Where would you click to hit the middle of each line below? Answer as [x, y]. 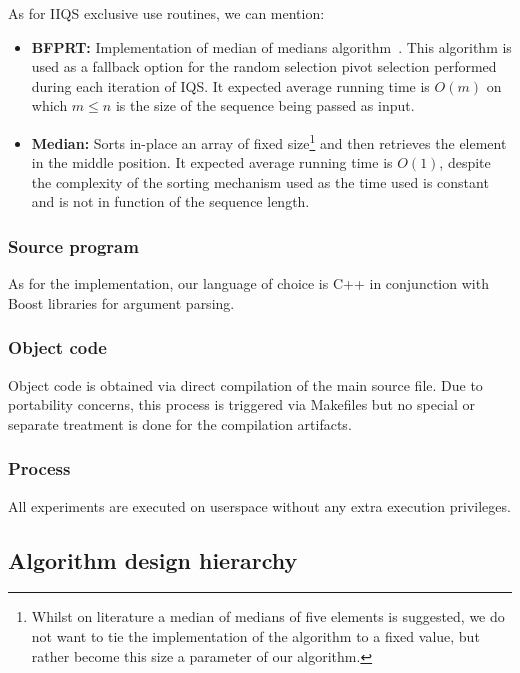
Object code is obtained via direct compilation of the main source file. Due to [245, 384]
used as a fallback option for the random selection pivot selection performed [264, 66]
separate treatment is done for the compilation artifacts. [180, 423]
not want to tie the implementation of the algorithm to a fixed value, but [255, 636]
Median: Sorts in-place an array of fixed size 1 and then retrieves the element [269, 141]
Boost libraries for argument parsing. [121, 302]
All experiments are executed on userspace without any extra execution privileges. [259, 505]
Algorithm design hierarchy [153, 559]
